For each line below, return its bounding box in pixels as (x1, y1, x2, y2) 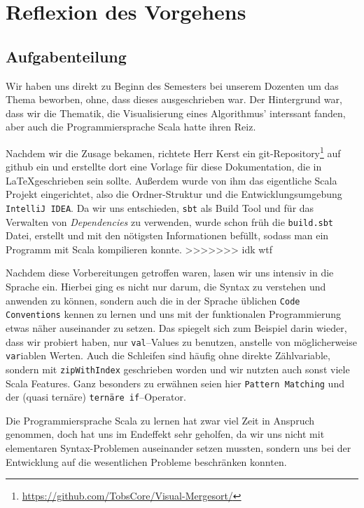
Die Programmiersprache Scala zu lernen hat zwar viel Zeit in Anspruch (6, 413, 315, 427)
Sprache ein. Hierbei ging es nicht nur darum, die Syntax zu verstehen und (6, 279, 326, 294)
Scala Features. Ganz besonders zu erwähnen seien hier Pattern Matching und (6, 375, 344, 390)
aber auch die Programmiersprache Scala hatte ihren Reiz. (6, 119, 256, 134)
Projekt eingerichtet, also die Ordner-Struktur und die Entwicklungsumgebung (6, 187, 342, 201)
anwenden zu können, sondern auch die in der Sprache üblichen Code (6, 293, 300, 307)
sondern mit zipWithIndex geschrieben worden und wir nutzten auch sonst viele (6, 361, 350, 376)
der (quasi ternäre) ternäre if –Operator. (6, 389, 186, 404)
